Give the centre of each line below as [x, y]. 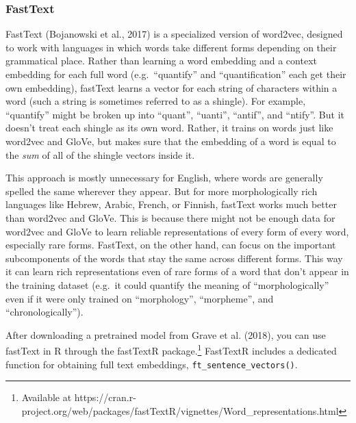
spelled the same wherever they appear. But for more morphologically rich [162, 191]
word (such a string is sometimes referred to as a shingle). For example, [156, 101]
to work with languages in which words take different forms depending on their [171, 47]
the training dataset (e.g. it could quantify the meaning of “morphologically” [167, 284]
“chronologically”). [44, 312]
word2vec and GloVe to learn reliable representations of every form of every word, [177, 231]
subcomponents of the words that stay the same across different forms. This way [174, 258]
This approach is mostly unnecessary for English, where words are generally [164, 178]
